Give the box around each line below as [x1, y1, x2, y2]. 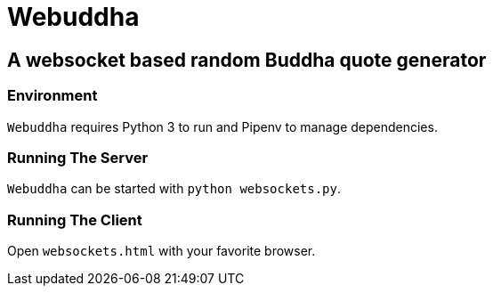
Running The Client [7, 210, 142, 229]
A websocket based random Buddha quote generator [7, 48, 487, 71]
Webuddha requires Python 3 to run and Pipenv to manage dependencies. [7, 118, 438, 134]
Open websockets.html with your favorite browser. [7, 243, 316, 259]
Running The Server [7, 148, 149, 167]
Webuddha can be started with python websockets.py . [7, 181, 342, 197]
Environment [7, 86, 98, 105]
